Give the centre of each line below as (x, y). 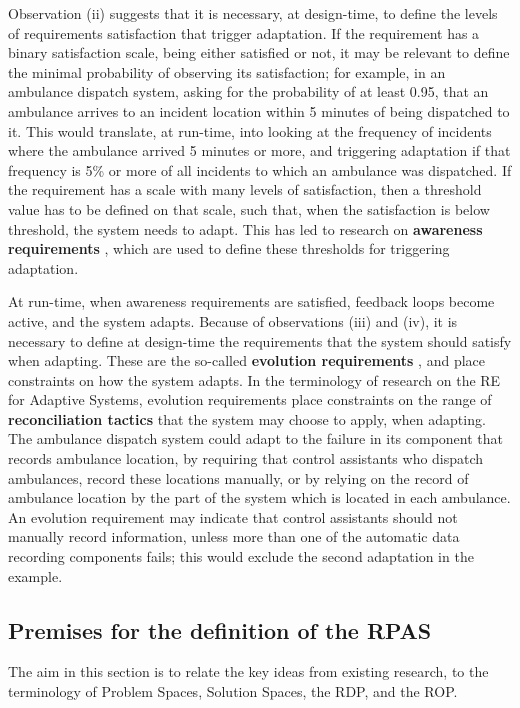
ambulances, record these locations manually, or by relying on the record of (238, 477)
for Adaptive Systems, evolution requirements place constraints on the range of (250, 399)
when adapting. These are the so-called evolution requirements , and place (247, 360)
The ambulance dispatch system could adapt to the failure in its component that (256, 438)
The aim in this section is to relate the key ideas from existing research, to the (248, 671)
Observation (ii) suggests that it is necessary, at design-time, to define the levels (253, 13)
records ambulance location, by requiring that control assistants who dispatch (246, 458)
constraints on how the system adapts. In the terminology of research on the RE (254, 379)
